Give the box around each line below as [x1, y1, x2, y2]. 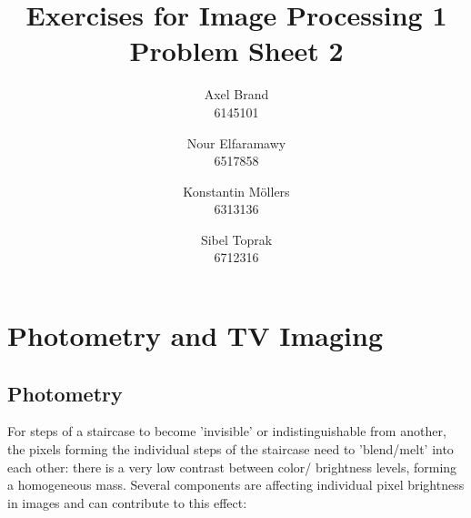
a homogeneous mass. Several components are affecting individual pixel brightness [7, 475, 465, 494]
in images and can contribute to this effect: [7, 493, 247, 512]
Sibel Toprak [200, 229, 273, 249]
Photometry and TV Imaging [7, 317, 384, 354]
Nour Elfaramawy [186, 133, 286, 152]
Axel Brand [204, 85, 269, 104]
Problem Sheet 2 [129, 32, 344, 69]
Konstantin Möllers [183, 181, 290, 200]
